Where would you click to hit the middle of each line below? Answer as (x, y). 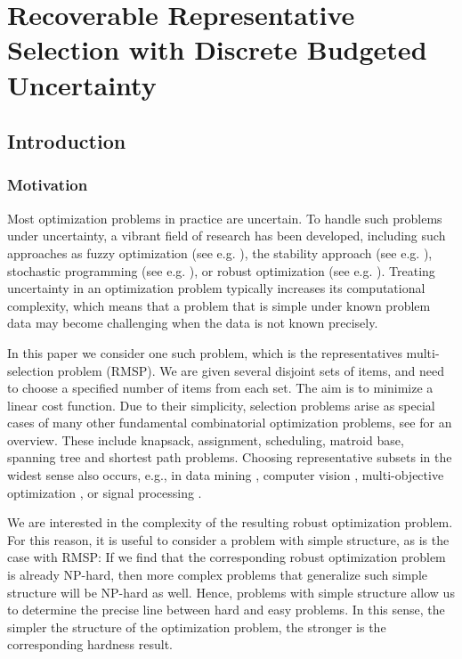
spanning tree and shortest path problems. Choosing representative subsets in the (230, 457)
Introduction (67, 141)
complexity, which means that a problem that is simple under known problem (219, 305)
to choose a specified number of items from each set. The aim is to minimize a (220, 388)
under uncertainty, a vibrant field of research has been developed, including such (227, 236)
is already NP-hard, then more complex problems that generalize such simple (218, 575)
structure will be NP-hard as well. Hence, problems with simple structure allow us (231, 592)
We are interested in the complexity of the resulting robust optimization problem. (230, 522)
